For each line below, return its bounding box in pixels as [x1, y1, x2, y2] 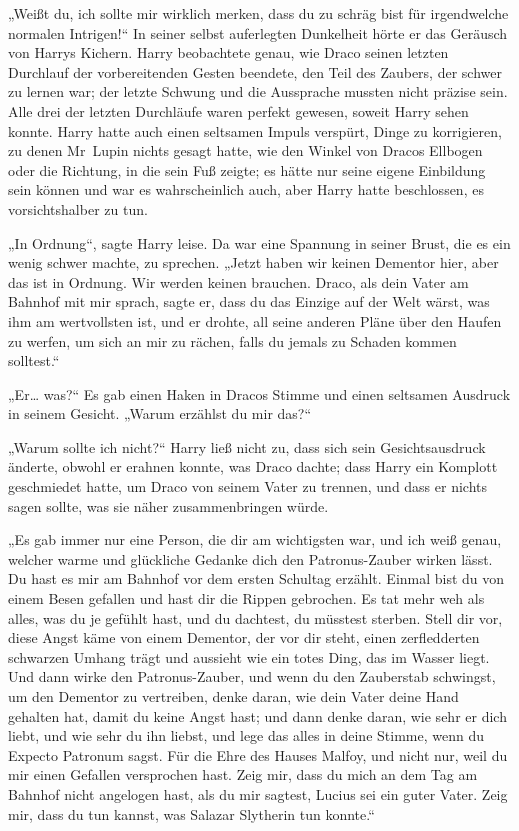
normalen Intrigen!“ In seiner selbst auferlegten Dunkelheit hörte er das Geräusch [8, 22, 508, 43]
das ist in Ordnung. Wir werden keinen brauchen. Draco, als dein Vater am [8, 271, 469, 292]
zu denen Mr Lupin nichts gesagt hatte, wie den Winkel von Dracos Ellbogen [8, 140, 483, 161]
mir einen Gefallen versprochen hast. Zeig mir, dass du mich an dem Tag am [8, 764, 478, 785]
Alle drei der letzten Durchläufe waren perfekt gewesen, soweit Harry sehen [8, 100, 469, 121]
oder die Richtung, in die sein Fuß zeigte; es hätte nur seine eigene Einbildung [8, 159, 486, 180]
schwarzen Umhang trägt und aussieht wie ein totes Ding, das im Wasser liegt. [8, 646, 490, 667]
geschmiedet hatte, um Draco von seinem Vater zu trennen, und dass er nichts [8, 476, 488, 497]
